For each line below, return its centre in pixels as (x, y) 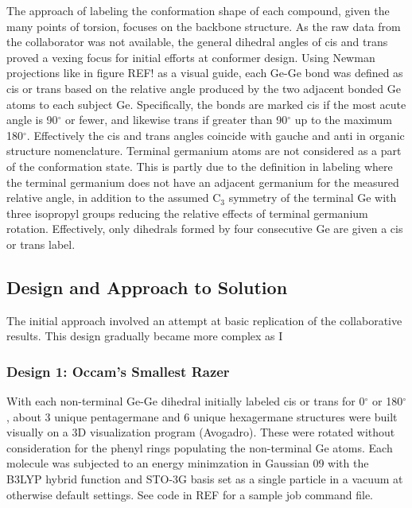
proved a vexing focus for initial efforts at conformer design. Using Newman (191, 57)
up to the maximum (343, 120)
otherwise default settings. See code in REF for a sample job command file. (190, 494)
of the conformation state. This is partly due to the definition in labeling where (200, 166)
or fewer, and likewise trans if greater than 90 (177, 120)
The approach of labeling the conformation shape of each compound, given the (198, 10)
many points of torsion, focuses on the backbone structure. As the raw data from (204, 26)
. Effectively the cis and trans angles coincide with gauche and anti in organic (216, 135)
